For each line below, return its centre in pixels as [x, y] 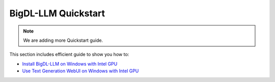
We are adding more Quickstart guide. [63, 40]
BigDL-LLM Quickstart [57, 13]
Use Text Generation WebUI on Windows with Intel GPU [80, 71]
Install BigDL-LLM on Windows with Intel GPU [70, 64]
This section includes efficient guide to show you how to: [69, 54]
